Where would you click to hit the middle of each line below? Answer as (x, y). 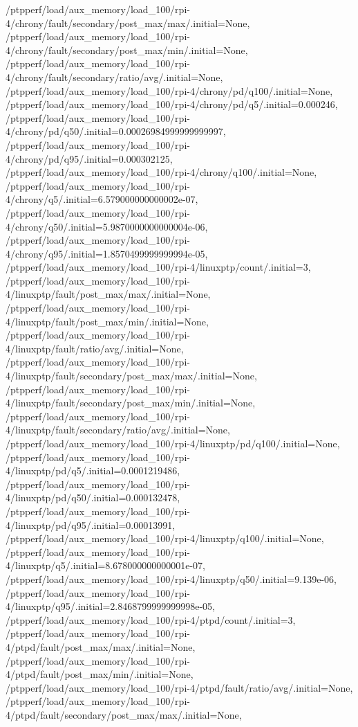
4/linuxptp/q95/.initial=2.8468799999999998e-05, (111, 606)
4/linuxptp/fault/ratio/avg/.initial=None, (95, 348)
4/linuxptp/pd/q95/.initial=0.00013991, (91, 524)
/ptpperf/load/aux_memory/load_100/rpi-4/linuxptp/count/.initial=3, (158, 267)
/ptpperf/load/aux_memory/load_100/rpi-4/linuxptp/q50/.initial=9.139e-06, (171, 578)
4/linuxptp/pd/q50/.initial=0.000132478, (93, 497)
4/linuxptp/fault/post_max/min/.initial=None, (107, 321)
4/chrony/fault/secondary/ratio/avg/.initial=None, (114, 77)
